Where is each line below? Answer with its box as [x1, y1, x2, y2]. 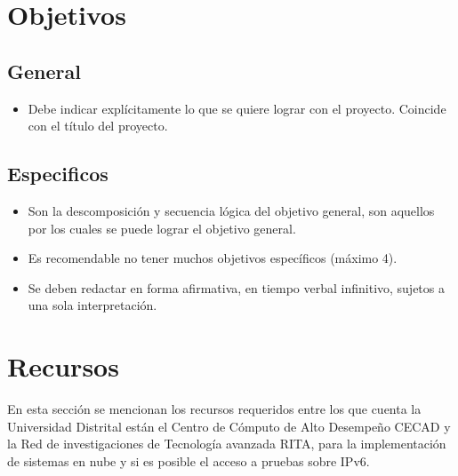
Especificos [7, 160, 108, 187]
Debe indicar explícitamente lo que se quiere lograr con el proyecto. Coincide [28, 99, 446, 117]
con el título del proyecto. [28, 116, 168, 135]
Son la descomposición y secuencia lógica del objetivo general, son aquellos [28, 201, 435, 219]
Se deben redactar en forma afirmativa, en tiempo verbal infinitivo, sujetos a [28, 278, 445, 297]
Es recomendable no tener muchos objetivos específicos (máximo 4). [28, 249, 398, 267]
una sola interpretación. [28, 296, 157, 314]
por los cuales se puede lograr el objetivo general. [28, 218, 296, 237]
